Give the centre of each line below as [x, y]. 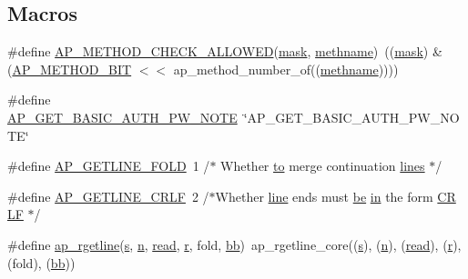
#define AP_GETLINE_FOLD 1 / [109, 166]
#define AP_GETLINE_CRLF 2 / [108, 196]
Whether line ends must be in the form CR [336, 196]
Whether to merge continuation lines [323, 166]
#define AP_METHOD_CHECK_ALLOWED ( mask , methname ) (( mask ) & [225, 51]
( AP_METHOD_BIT [70, 69]
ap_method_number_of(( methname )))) [286, 69]
